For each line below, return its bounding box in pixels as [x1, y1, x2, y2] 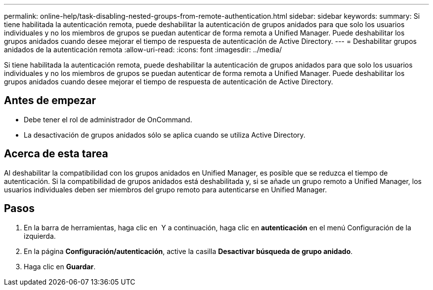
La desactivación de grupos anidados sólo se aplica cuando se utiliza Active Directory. [24, 130, 305, 139]
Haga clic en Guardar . [24, 262, 96, 271]
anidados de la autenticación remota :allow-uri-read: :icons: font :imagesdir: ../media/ [4, 45, 282, 54]
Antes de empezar [4, 94, 96, 107]
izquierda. [24, 231, 56, 240]
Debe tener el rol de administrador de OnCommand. [24, 115, 192, 124]
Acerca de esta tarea [4, 147, 108, 160]
